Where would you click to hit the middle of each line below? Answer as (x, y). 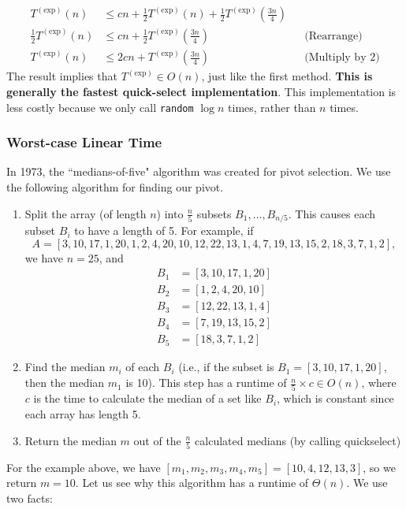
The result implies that (62, 76)
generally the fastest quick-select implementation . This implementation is (201, 91)
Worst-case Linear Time (84, 142)
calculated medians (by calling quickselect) (298, 440)
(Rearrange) (333, 36)
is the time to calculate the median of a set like (147, 398)
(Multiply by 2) (342, 58)
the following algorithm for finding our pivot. (115, 187)
